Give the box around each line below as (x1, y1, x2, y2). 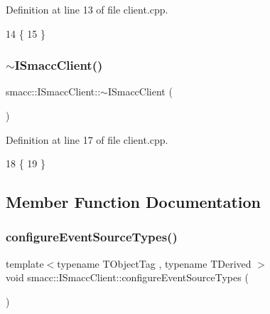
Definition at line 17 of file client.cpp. (6, 132, 168, 147)
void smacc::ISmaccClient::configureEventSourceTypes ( (6, 270, 249, 285)
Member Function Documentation (6, 191, 261, 213)
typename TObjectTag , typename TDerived (57, 256, 252, 271)
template (6, 256, 44, 271)
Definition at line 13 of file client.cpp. (6, 2, 168, 16)
